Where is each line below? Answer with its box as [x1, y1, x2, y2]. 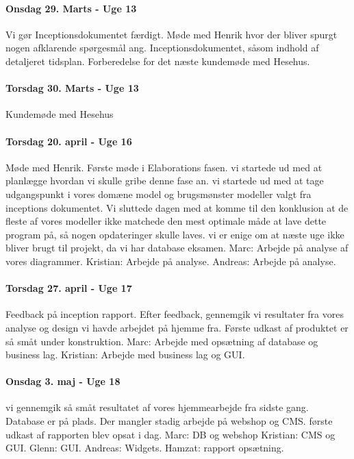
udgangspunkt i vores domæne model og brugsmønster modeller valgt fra [5, 186, 312, 201]
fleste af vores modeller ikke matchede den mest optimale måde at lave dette [5, 214, 327, 228]
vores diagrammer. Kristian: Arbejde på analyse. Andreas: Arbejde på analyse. [5, 253, 336, 268]
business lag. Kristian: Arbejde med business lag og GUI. [5, 347, 245, 362]
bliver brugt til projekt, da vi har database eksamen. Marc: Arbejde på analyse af [5, 240, 349, 255]
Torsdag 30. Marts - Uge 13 [5, 81, 139, 95]
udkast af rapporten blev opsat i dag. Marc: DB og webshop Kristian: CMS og [5, 427, 336, 441]
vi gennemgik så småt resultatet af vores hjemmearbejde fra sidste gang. [5, 400, 309, 414]
